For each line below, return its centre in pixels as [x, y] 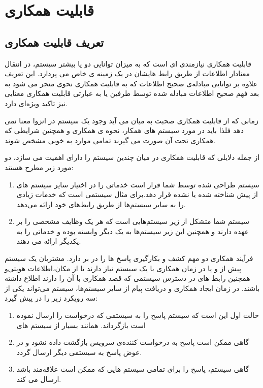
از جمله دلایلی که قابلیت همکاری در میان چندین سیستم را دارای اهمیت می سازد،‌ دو [132, 157]
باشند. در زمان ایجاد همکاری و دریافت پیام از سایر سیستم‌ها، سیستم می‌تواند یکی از [132, 288]
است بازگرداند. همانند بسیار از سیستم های [81, 325]
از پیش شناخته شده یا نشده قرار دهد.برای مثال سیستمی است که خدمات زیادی [137, 194]
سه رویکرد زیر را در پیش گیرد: [51, 298]
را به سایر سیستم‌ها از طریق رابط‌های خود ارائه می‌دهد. [101, 204]
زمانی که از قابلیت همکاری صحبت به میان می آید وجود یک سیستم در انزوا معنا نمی [131, 120]
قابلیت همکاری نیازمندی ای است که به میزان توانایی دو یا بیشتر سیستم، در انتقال [128, 63]
